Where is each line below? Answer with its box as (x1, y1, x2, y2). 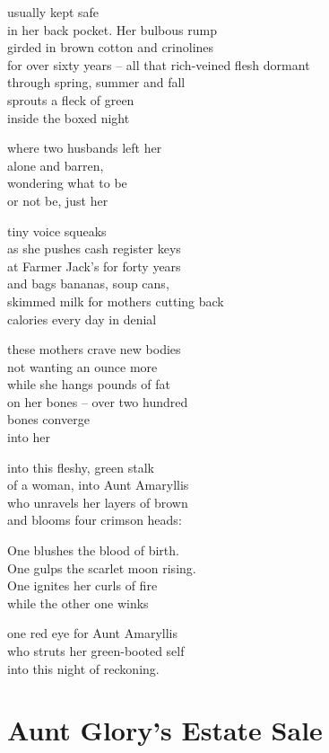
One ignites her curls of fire (7, 576, 158, 595)
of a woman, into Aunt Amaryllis (7, 475, 189, 494)
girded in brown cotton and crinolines (7, 38, 214, 57)
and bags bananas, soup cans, (7, 274, 169, 293)
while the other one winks (7, 593, 149, 612)
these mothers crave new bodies (7, 340, 181, 359)
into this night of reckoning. (7, 659, 160, 678)
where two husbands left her (7, 138, 162, 157)
